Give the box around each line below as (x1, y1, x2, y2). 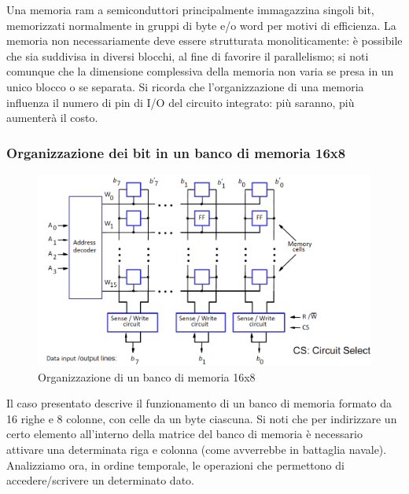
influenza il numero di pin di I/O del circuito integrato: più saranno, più (6, 94, 355, 110)
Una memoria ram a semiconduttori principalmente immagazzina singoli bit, (6, 2, 374, 17)
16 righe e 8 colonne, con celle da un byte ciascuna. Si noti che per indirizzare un (6, 410, 397, 426)
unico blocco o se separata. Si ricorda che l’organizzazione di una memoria (6, 78, 364, 94)
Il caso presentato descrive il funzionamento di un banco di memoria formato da (6, 395, 392, 411)
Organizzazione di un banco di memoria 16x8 (38, 368, 256, 385)
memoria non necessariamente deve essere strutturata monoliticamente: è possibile (6, 32, 403, 49)
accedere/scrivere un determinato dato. (6, 472, 194, 488)
